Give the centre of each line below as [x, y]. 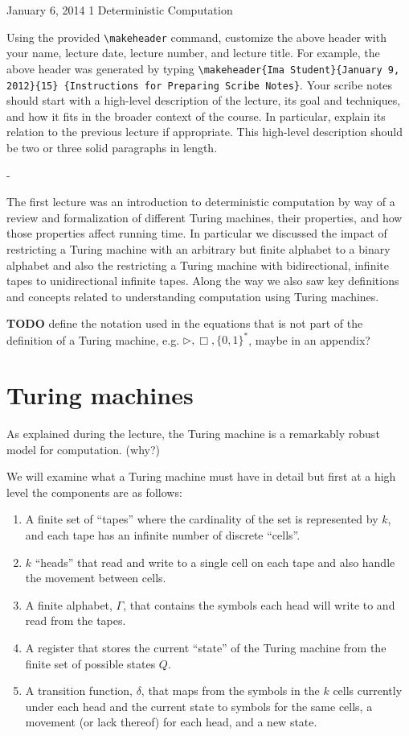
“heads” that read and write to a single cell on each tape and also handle [215, 562]
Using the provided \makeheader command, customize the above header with [196, 37]
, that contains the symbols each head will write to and [259, 604]
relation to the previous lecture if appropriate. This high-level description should [204, 132]
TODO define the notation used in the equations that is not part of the [185, 323]
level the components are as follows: [94, 492]
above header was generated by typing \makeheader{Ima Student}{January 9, [203, 68]
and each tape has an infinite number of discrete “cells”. [163, 535]
